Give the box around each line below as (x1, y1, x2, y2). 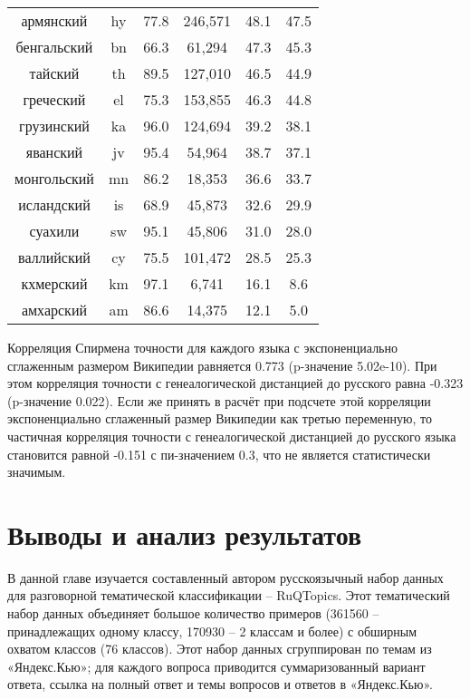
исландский (18, 194, 91, 215)
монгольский (14, 168, 94, 189)
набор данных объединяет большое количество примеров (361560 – (7, 604, 379, 623)
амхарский (21, 299, 88, 320)
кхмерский (21, 273, 88, 294)
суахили (29, 220, 80, 241)
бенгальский (15, 36, 93, 57)
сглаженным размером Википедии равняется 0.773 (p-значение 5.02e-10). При (7, 355, 437, 374)
